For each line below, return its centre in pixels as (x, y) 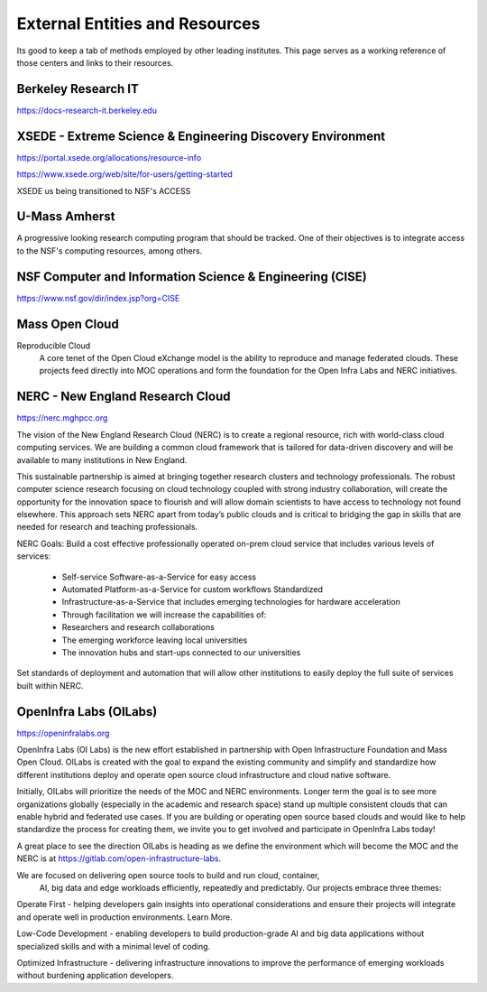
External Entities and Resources (138, 23)
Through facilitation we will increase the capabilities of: (164, 615)
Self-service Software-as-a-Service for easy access (159, 577)
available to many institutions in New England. (102, 459)
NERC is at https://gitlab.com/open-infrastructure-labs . (119, 858)
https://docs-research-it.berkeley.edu (87, 110)
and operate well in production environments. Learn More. (125, 917)
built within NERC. (50, 685)
